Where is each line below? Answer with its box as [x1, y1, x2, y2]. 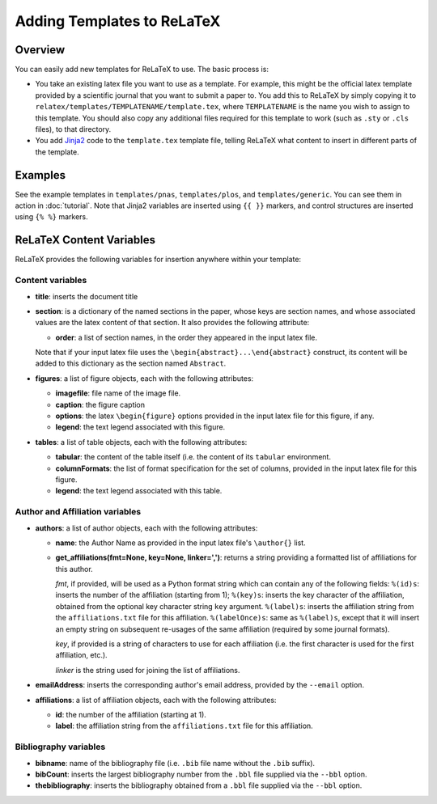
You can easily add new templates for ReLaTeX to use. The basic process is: [15, 65, 269, 74]
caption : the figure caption [55, 400, 146, 409]
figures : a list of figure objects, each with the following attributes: [35, 373, 254, 383]
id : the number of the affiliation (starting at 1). [55, 710, 206, 719]
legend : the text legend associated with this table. [55, 486, 223, 496]
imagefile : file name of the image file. [55, 388, 181, 398]
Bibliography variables [15, 741, 106, 752]
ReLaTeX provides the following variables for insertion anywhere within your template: [15, 255, 302, 264]
